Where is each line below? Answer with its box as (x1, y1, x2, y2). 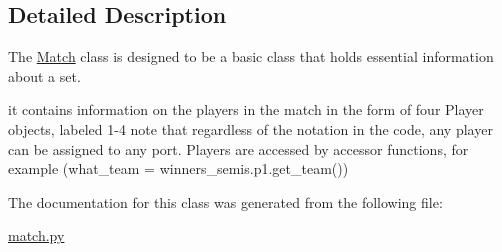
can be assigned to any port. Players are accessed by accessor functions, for (8, 138, 469, 159)
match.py (8, 225, 65, 246)
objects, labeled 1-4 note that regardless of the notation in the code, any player (8, 118, 493, 139)
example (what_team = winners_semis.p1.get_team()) (8, 158, 349, 179)
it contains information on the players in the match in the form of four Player (8, 99, 484, 120)
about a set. (8, 65, 81, 86)
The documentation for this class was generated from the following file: (8, 191, 443, 212)
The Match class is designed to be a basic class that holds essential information (8, 46, 494, 67)
